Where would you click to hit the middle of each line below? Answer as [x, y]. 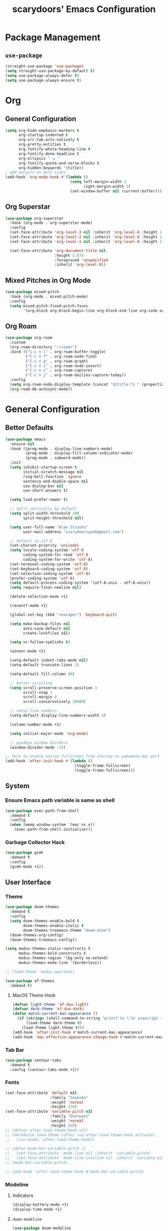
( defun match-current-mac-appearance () [55, 1014]
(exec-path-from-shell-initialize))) [53, 829]
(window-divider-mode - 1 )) [38, 747]
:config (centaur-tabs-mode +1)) [44, 1070]
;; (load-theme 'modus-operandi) [40, 972]
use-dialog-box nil [43, 486]
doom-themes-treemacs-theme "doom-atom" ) [67, 930]
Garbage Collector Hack [35, 842]
